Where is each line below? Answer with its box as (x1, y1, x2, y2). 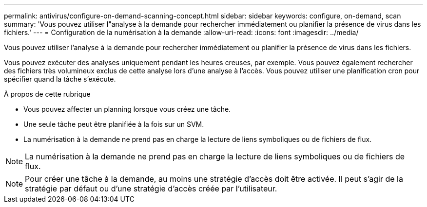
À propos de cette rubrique (4, 90, 91, 98)
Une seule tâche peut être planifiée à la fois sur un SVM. (23, 120, 204, 128)
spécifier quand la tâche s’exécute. (4, 75, 116, 83)
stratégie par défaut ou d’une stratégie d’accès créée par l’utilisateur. (25, 184, 277, 193)
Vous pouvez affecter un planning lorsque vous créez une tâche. (23, 105, 231, 113)
